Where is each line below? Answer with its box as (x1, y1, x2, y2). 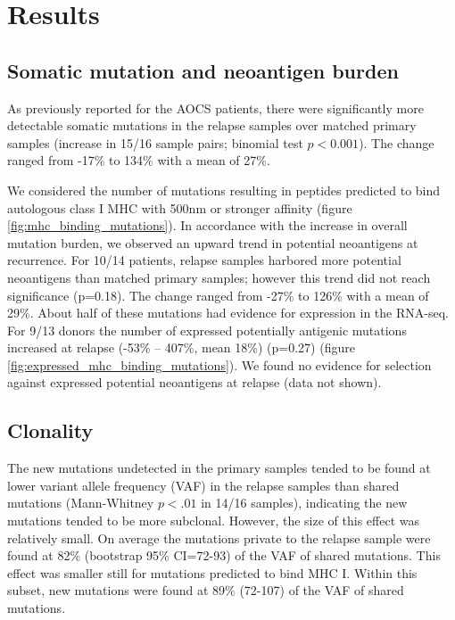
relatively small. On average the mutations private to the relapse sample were (7, 528, 431, 547)
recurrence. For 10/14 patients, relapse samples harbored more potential (7, 251, 401, 269)
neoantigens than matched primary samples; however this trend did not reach (7, 268, 431, 286)
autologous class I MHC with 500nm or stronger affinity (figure (7, 198, 352, 217)
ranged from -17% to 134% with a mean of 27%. (7, 151, 270, 169)
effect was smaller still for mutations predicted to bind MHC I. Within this (7, 563, 418, 582)
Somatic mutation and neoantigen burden (7, 56, 399, 84)
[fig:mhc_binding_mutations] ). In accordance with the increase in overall (7, 216, 408, 235)
